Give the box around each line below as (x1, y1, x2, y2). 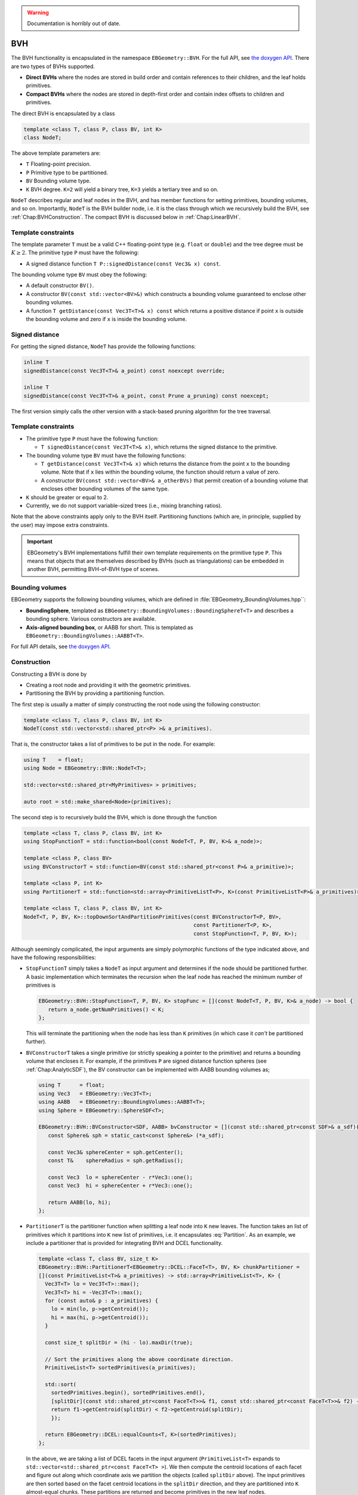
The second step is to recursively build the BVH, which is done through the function (11, 813, 217, 820)
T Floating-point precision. (26, 160, 91, 167)
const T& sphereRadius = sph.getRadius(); (48, 1157, 184, 1164)
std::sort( (45, 1381, 77, 1387)
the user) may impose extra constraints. (11, 521, 109, 529)
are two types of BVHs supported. (11, 63, 95, 70)
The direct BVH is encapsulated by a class (11, 109, 115, 117)
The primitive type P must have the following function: (26, 435, 159, 442)
